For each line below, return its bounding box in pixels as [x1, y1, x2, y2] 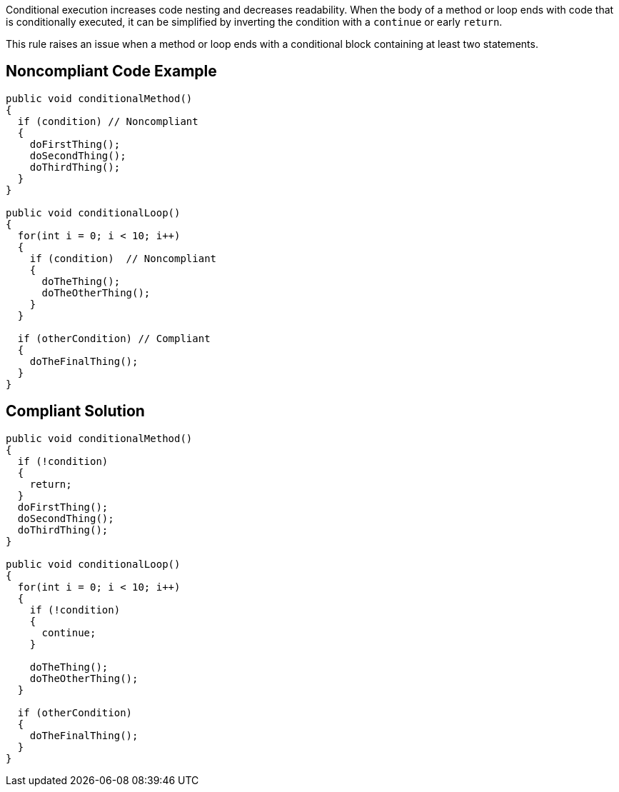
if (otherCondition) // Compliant [17, 332, 211, 344]
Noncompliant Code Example [6, 62, 217, 81]
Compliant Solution [6, 402, 145, 421]
